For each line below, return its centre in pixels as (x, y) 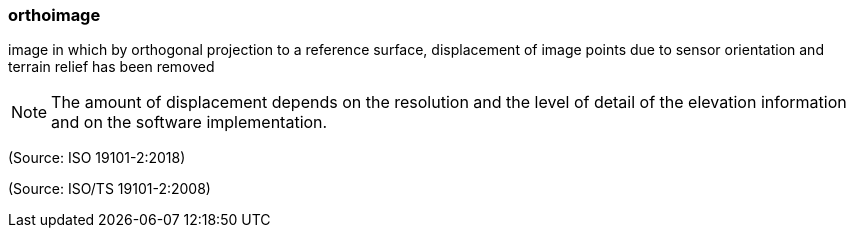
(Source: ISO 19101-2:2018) (97, 158)
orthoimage (54, 15)
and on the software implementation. (189, 122)
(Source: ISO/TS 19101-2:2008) (109, 189)
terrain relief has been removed (111, 67)
